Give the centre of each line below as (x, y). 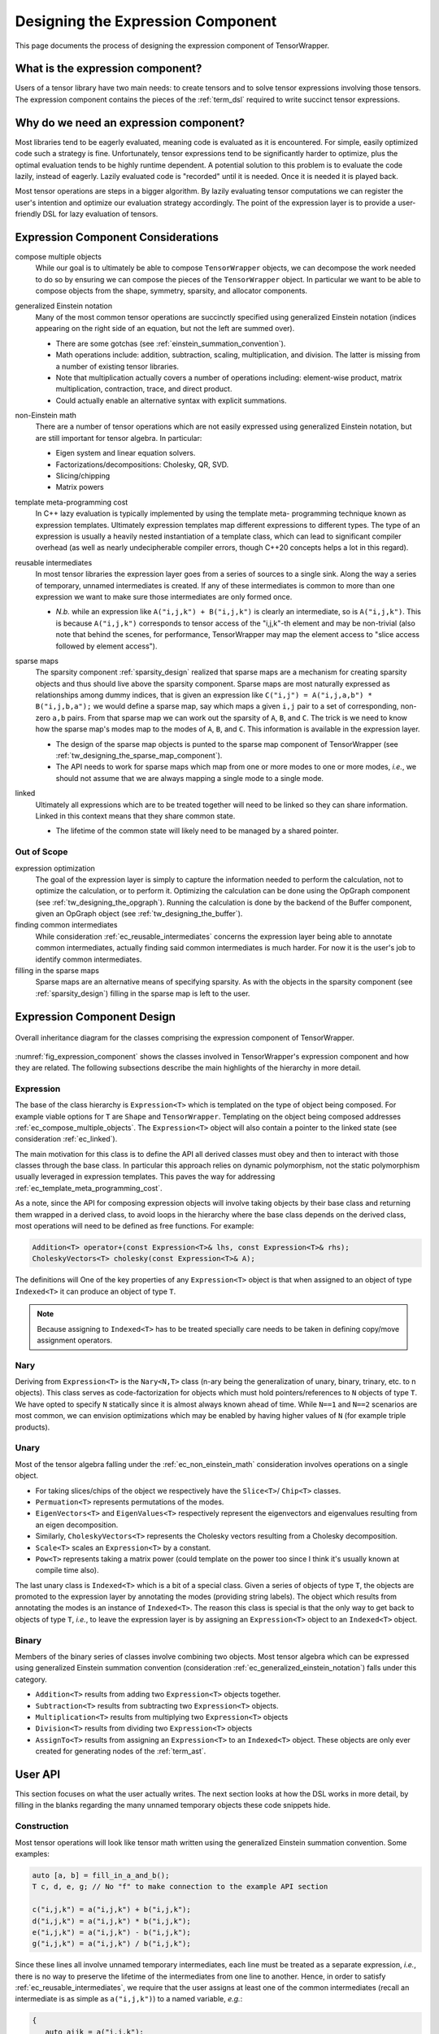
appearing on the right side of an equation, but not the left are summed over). (165, 329)
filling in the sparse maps (57, 971)
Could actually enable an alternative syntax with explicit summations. (171, 400)
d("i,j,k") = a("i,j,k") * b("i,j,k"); (111, 1921)
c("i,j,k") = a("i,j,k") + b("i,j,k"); (111, 1910)
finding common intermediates (66, 925)
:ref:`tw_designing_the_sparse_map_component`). (139, 756)
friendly (28, 214)
